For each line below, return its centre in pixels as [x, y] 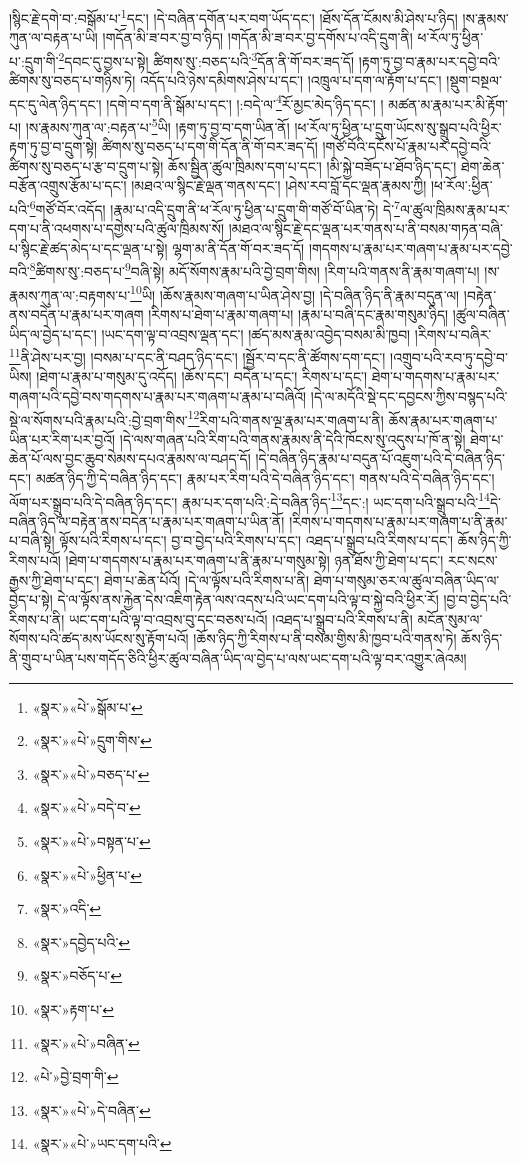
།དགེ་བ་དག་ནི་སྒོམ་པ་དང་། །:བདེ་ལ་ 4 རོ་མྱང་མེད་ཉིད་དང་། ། [245, 102]
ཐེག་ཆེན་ [483, 165]
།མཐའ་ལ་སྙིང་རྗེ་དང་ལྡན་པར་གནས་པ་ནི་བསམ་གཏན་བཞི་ [365, 228]
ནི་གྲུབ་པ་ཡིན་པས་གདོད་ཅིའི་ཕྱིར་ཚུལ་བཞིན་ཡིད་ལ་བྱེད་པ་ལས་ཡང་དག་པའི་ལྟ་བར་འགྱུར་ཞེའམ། [238, 657]
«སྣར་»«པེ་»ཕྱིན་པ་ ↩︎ [87, 874]
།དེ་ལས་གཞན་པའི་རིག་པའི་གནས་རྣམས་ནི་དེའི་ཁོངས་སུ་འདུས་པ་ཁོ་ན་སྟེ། [292, 438]
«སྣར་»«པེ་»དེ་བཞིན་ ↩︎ [91, 1109]
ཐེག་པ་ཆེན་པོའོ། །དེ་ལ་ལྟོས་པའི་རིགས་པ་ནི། [206, 579]
